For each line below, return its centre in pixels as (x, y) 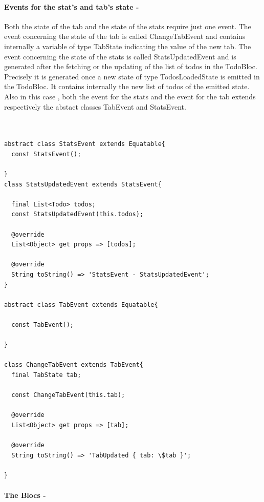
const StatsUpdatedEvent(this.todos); (78, 214)
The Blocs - (25, 495)
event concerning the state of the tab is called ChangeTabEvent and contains (125, 36)
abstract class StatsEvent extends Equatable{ (85, 144)
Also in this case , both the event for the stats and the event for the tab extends (130, 96)
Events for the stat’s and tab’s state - (72, 6)
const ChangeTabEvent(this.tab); (68, 395)
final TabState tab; (46, 375)
